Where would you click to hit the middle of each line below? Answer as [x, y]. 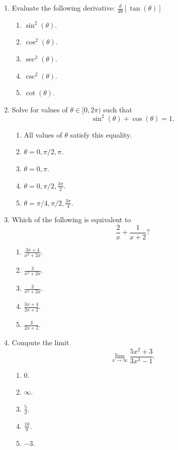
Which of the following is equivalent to [71, 219]
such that [118, 109]
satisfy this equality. [101, 134]
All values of [43, 134]
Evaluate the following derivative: [63, 8]
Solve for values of [40, 109]
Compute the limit [40, 342]
